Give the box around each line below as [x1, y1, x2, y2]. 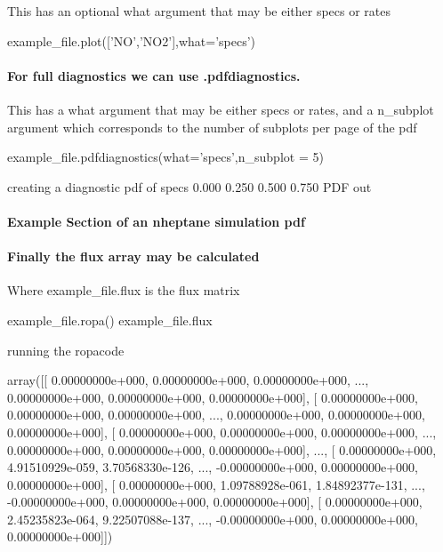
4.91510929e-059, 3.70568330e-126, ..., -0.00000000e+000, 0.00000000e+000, [7, 458, 418, 476]
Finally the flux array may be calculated [7, 247, 260, 266]
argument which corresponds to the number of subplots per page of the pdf [7, 117, 417, 136]
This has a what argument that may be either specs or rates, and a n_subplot [7, 100, 434, 118]
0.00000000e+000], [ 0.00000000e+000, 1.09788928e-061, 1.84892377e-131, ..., [7, 475, 425, 493]
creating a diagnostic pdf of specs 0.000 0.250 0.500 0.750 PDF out [7, 177, 372, 196]
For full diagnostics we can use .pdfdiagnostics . [7, 66, 301, 84]
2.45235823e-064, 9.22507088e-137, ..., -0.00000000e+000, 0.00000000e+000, [7, 509, 418, 528]
